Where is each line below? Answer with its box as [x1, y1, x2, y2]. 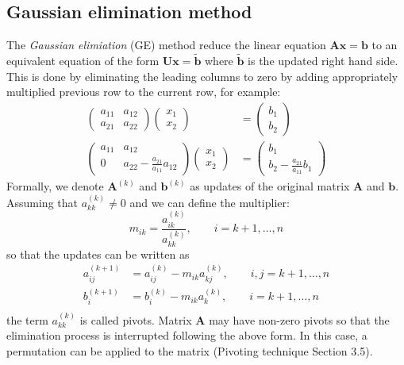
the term [6, 311, 48, 328]
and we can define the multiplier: [129, 194, 290, 210]
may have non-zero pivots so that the [209, 311, 390, 328]
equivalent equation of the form [6, 52, 160, 69]
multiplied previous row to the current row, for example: [6, 83, 281, 100]
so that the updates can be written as [6, 245, 190, 262]
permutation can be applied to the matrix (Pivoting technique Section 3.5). [6, 342, 373, 359]
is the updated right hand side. [248, 52, 398, 69]
